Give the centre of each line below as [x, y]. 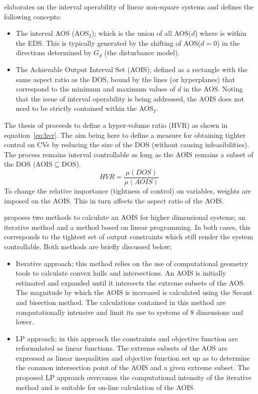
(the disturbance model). [142, 52]
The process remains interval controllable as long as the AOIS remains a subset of [129, 154]
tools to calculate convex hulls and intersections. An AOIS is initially [121, 273]
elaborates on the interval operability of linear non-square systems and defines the [129, 6]
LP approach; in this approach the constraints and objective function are [127, 338]
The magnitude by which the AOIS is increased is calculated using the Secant [134, 292]
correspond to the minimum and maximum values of [95, 89]
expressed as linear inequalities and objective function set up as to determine [133, 357]
